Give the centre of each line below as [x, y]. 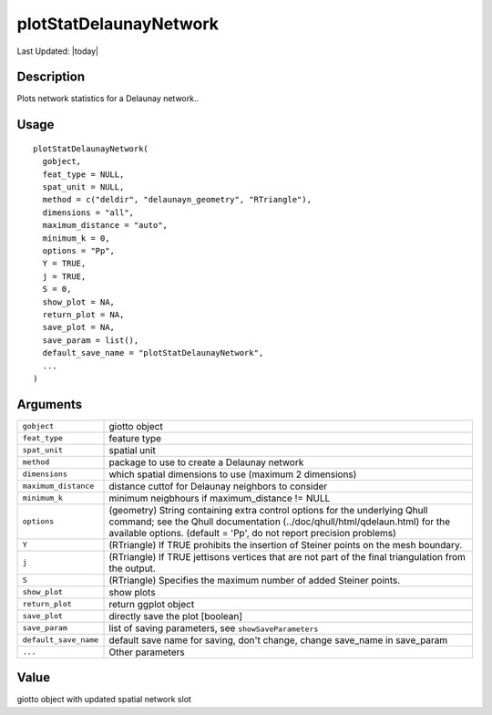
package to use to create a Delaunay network [206, 462]
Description [51, 77]
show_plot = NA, [79, 302]
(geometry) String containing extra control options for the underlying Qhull [268, 510]
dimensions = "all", [88, 212]
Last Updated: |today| [58, 51]
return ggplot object [152, 604]
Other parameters [147, 652]
